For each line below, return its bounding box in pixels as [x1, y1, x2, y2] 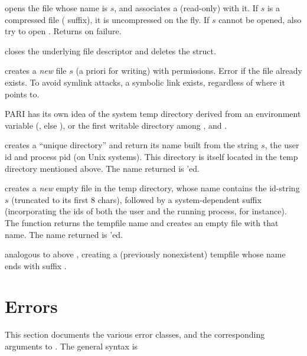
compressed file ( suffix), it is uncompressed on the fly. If [5, 13, 210, 25]
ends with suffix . [5, 259, 67, 272]
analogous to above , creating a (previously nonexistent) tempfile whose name [5, 248, 286, 260]
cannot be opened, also [218, 13, 302, 25]
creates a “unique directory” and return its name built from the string [5, 139, 259, 151]
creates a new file [5, 64, 67, 77]
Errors [5, 294, 58, 318]
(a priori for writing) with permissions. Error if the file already [76, 64, 302, 77]
